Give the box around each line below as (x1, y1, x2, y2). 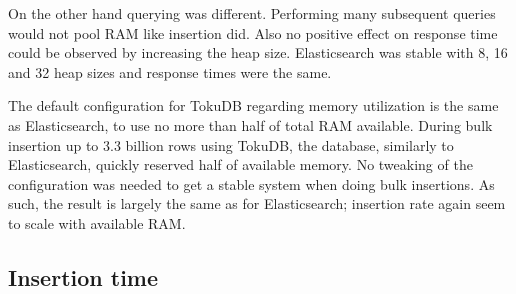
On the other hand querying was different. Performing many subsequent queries (8, 3, 496, 23)
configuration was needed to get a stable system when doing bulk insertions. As (8, 173, 495, 194)
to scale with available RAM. (8, 212, 186, 233)
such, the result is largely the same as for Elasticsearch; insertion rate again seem (8, 193, 506, 214)
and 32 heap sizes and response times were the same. (8, 61, 332, 82)
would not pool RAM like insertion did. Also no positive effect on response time (8, 22, 498, 43)
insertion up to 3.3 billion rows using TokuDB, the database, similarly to (8, 134, 454, 155)
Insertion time (8, 261, 159, 292)
